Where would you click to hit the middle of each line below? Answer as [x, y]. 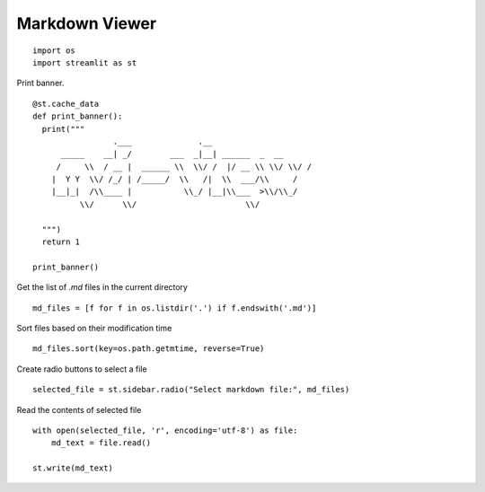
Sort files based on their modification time [94, 328]
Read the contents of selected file [79, 409]
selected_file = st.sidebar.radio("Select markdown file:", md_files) [191, 390]
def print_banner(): [78, 116]
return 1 [61, 242]
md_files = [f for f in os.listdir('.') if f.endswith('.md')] [175, 308]
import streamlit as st [85, 62]
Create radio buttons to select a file [82, 369]
